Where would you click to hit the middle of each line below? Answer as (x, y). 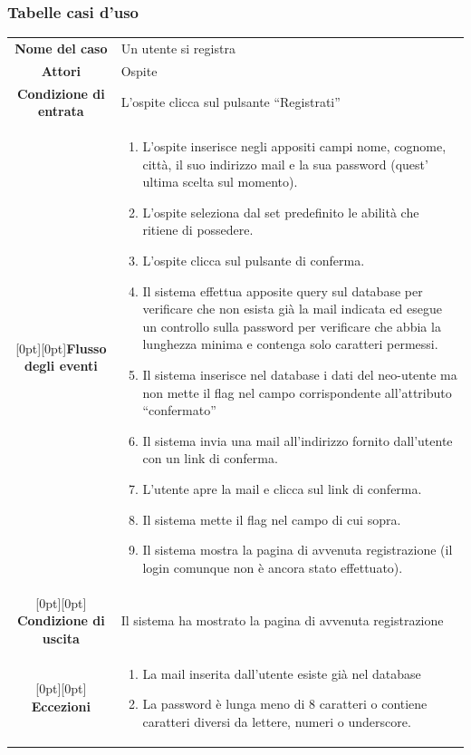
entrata (61, 111)
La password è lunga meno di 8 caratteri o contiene (285, 704)
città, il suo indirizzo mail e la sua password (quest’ (285, 164)
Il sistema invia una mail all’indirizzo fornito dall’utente (298, 440)
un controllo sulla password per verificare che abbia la (292, 326)
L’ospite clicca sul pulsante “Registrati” (231, 102)
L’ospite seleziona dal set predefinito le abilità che (281, 212)
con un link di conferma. (210, 458)
